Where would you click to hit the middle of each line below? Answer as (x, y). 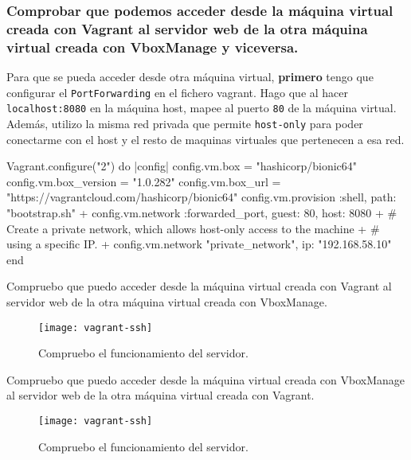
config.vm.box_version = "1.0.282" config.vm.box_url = (144, 181)
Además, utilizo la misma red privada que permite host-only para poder (185, 123)
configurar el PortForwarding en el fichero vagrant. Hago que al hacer (178, 92)
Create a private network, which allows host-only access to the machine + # (193, 228)
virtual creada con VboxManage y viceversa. (153, 47)
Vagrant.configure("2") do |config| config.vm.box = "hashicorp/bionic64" (182, 166)
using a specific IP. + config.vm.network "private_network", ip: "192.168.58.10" (199, 244)
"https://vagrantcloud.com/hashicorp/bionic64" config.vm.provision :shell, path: (202, 197)
